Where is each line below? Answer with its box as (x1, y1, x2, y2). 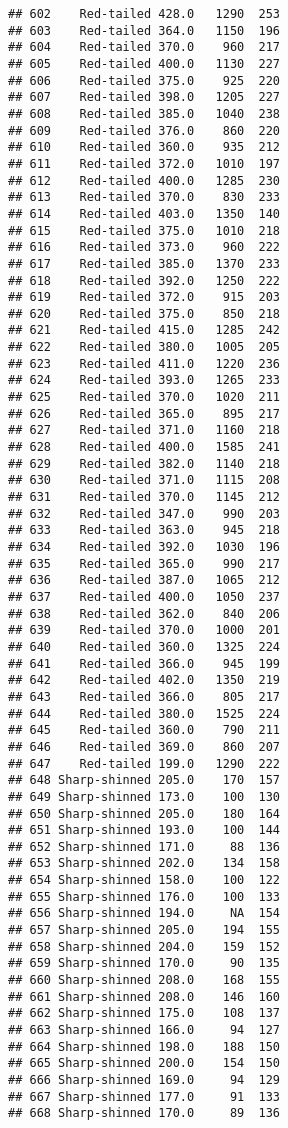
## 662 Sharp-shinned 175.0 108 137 (8, 1006, 281, 1021)
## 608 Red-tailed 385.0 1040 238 (8, 106, 281, 121)
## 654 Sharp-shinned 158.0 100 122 (8, 873, 281, 888)
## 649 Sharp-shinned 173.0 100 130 (8, 789, 281, 804)
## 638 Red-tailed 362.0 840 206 (8, 606, 281, 621)
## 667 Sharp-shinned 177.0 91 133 (8, 1089, 281, 1104)
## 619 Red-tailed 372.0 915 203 (8, 290, 281, 305)
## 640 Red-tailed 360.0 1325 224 (8, 639, 281, 654)
